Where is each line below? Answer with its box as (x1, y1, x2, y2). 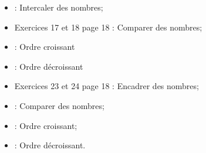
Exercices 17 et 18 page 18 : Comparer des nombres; (14, 21, 202, 33)
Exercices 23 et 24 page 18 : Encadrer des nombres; (14, 80, 199, 92)
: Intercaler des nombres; (14, 1, 103, 13)
